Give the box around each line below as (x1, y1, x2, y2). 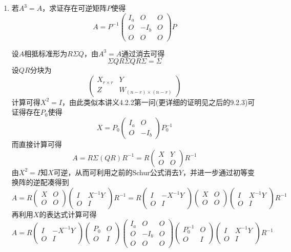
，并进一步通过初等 (182, 166, 247, 177)
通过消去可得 (121, 48, 165, 58)
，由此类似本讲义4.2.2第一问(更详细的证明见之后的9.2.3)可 (61, 96, 255, 107)
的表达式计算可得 (39, 208, 97, 219)
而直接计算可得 (11, 139, 62, 150)
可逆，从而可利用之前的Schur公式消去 (53, 166, 179, 177)
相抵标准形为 (24, 48, 68, 58)
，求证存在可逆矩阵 (42, 3, 107, 13)
